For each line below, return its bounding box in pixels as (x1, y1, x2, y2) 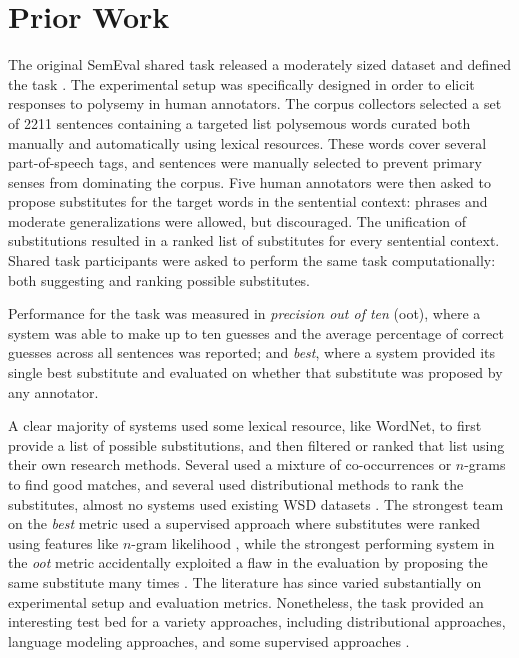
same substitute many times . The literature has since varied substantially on (8, 571, 482, 592)
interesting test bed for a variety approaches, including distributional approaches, (8, 611, 506, 632)
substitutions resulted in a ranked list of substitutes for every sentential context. (8, 230, 500, 251)
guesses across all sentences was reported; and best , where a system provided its (8, 342, 496, 363)
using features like (8, 532, 119, 553)
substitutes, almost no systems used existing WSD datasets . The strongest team (8, 493, 504, 514)
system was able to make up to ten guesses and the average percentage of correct (8, 322, 504, 343)
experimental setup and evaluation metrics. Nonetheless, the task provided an (8, 591, 484, 612)
